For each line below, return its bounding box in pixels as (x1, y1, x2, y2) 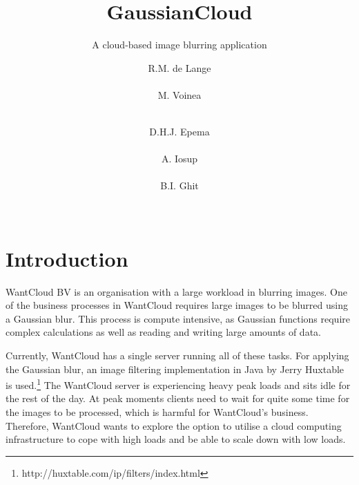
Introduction (6, 244, 128, 272)
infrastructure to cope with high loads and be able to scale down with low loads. (6, 432, 346, 446)
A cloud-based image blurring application (92, 37, 267, 52)
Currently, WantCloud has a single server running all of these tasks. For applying (6, 348, 349, 362)
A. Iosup (161, 151, 198, 166)
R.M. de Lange (148, 60, 211, 75)
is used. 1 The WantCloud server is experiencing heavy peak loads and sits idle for (6, 376, 351, 392)
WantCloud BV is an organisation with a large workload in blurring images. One (6, 284, 347, 298)
